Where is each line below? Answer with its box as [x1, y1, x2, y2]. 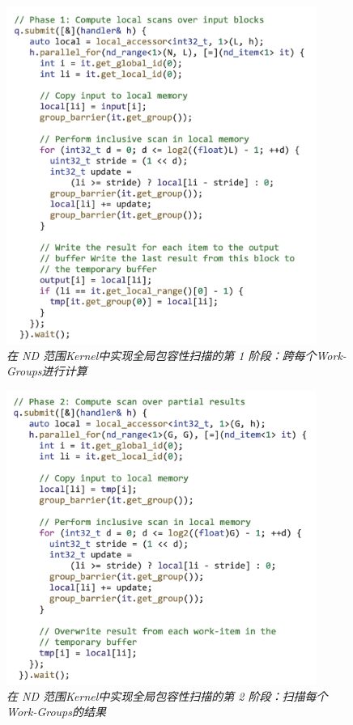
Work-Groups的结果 [6, 703, 107, 720]
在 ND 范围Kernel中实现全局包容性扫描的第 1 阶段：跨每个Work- [6, 346, 347, 363]
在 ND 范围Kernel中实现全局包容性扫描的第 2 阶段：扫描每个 [6, 687, 328, 704]
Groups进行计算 [6, 362, 87, 379]
